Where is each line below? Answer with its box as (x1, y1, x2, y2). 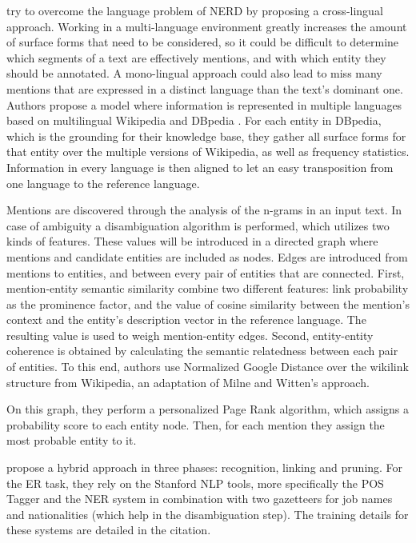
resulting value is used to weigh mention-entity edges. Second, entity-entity (6, 326, 374, 343)
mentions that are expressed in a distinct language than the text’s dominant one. (6, 80, 403, 97)
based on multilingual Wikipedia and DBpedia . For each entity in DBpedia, (6, 112, 382, 129)
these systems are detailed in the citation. (6, 521, 211, 538)
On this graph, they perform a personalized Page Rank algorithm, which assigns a (6, 401, 410, 417)
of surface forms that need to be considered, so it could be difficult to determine (6, 34, 399, 50)
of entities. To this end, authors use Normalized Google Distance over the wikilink (6, 358, 409, 375)
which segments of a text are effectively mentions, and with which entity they (6, 49, 386, 66)
